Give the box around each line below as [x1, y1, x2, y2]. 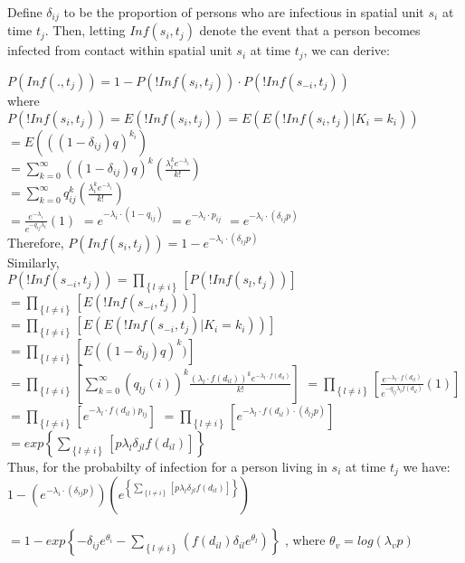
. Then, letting [44, 21, 126, 40]
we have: [403, 456, 451, 475]
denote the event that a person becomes [199, 21, 421, 40]
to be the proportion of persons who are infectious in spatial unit [63, 3, 424, 21]
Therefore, [7, 232, 64, 251]
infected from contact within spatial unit [7, 41, 232, 60]
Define [7, 3, 43, 21]
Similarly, [7, 252, 60, 271]
